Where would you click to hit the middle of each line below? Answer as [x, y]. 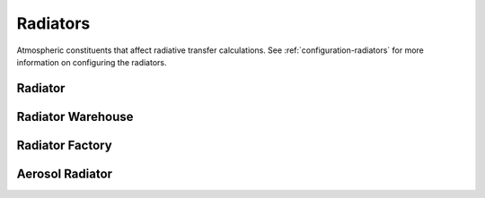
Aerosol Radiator [64, 173]
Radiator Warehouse [75, 116]
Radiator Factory [64, 145]
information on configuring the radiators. [92, 62]
